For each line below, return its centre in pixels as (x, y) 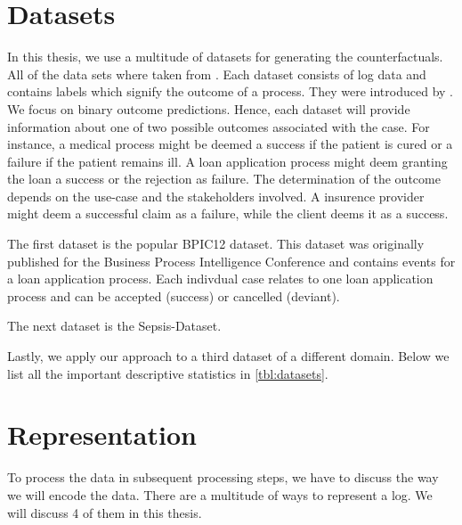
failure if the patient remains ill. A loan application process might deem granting (227, 161)
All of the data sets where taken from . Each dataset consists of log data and (217, 74)
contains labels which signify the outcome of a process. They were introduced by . (230, 91)
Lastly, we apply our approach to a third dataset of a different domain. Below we (228, 356)
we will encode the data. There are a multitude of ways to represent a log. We (220, 494)
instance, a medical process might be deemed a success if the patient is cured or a (230, 144)
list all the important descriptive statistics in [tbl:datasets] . (168, 373)
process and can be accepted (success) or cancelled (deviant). (174, 295)
